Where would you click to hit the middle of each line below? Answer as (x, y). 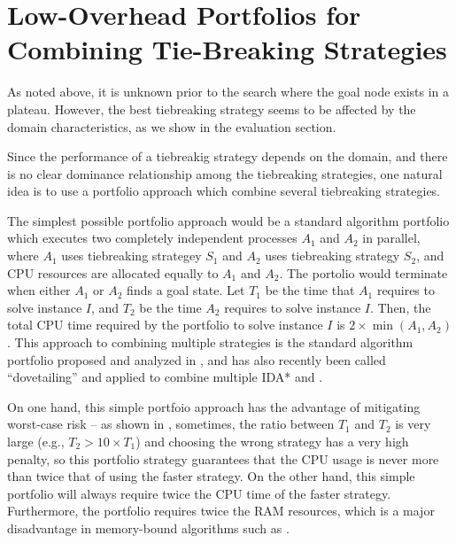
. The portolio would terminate (363, 272)
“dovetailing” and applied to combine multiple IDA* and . (165, 377)
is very (413, 424)
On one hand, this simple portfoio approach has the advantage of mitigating (214, 406)
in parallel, (391, 238)
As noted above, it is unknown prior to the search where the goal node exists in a (228, 92)
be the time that (310, 290)
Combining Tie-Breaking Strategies (227, 49)
